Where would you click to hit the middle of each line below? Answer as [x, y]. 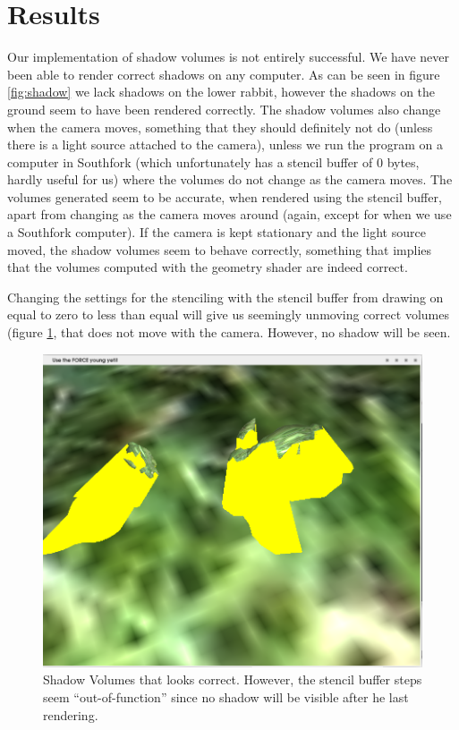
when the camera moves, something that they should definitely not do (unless [220, 127]
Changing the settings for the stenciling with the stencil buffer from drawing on [225, 297]
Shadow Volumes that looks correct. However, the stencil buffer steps [233, 679]
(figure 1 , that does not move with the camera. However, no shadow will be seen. [229, 332]
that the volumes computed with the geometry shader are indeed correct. [208, 267]
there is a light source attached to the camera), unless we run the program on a [225, 144]
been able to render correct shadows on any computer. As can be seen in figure [224, 74]
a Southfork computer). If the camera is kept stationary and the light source [217, 232]
